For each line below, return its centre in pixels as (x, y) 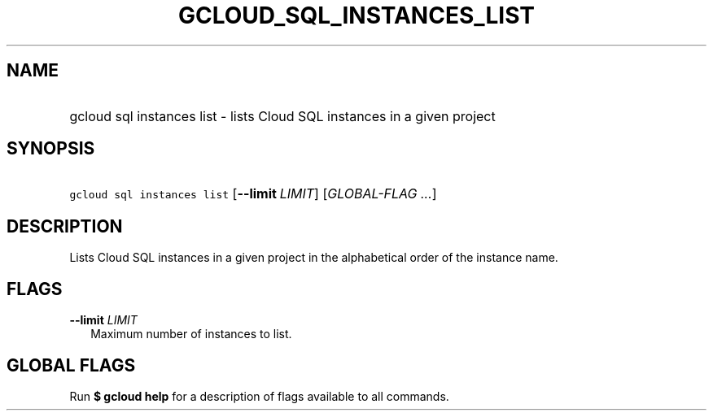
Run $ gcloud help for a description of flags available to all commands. (259, 396)
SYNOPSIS (51, 149)
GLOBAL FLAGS (71, 365)
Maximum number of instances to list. (191, 334)
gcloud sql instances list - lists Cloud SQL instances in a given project (282, 116)
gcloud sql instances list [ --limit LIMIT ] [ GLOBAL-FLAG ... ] (253, 194)
